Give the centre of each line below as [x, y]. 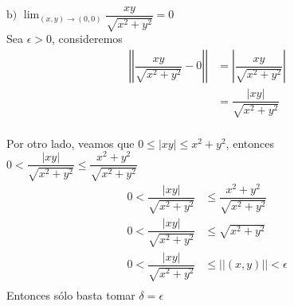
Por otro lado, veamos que [71, 143]
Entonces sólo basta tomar [71, 295]
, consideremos [87, 39]
